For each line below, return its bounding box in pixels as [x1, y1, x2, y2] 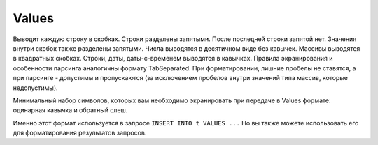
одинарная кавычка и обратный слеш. [13, 106, 128, 114]
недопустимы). [13, 84, 59, 92]
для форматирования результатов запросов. [13, 129, 147, 137]
